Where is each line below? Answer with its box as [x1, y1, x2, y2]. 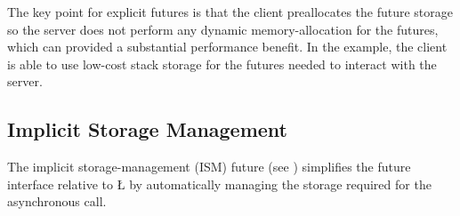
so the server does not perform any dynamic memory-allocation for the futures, [7, 20, 439, 38]
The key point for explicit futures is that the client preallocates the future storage [7, 3, 454, 20]
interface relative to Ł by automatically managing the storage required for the [7, 174, 432, 193]
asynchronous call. [7, 192, 107, 211]
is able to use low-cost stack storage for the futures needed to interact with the [7, 54, 437, 73]
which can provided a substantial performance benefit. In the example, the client [7, 37, 448, 56]
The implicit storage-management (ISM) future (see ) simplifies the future [7, 157, 411, 176]
